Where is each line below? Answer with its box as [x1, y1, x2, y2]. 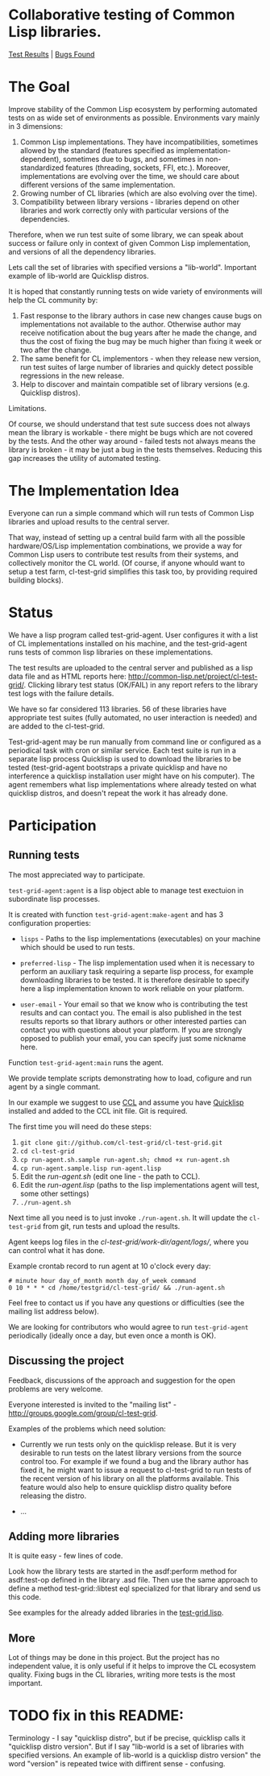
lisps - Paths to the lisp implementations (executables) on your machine [19, 933, 261, 944]
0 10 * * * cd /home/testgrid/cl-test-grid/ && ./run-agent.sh [8, 1284, 226, 1292]
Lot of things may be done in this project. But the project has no [8, 1653, 220, 1662]
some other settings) [19, 1189, 90, 1198]
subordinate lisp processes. [8, 894, 101, 903]
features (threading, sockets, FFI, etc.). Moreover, [65, 163, 231, 172]
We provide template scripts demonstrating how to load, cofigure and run [8, 1073, 252, 1083]
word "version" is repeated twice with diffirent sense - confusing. [8, 1759, 226, 1769]
